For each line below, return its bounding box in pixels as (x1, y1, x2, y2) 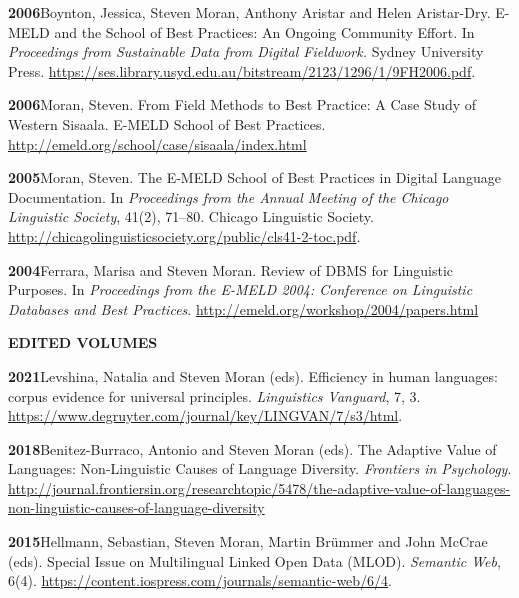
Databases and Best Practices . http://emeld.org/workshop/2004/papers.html (8, 298, 479, 319)
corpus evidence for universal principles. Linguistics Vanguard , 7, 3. (8, 385, 421, 406)
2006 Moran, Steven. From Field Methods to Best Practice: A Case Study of (8, 94, 477, 115)
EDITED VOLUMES (8, 332, 158, 353)
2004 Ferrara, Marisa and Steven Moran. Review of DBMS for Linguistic (8, 259, 454, 280)
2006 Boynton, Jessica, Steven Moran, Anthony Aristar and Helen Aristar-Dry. (8, 2, 491, 22)
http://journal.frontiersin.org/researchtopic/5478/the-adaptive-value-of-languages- (8, 477, 511, 498)
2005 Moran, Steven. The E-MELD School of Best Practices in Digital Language (8, 167, 501, 188)
